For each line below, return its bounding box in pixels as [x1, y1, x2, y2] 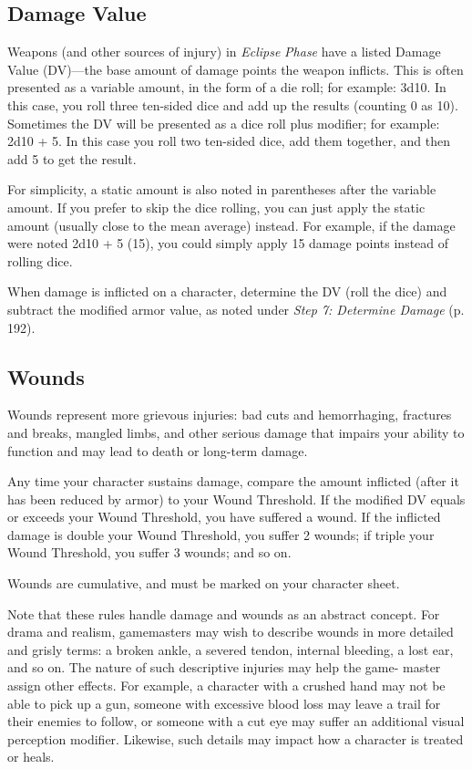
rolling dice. [7, 251, 73, 270]
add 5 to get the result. [7, 149, 137, 168]
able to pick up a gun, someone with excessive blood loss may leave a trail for [7, 693, 441, 712]
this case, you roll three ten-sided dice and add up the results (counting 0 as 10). [7, 95, 458, 114]
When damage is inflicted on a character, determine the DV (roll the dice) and [7, 282, 447, 301]
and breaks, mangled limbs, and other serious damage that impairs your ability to [7, 422, 465, 442]
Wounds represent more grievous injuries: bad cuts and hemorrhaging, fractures [7, 405, 452, 424]
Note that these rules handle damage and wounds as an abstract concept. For [7, 604, 440, 623]
